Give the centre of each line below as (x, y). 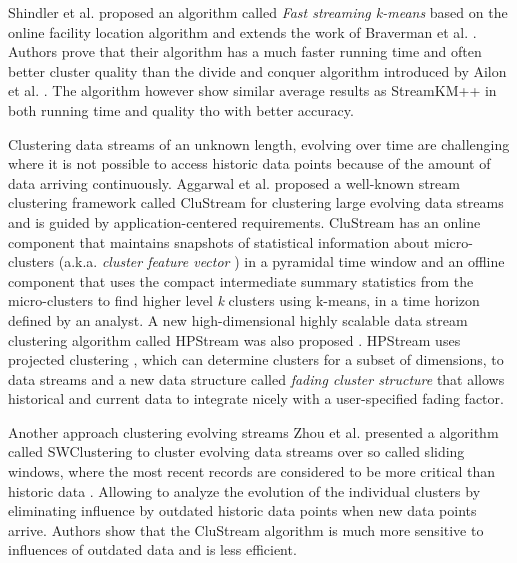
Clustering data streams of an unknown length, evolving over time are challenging (259, 143)
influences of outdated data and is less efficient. (152, 549)
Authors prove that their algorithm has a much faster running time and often (245, 51)
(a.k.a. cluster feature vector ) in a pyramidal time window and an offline (281, 261)
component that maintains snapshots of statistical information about (219, 241)
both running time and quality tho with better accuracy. (181, 109)
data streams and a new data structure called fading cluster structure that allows (256, 378)
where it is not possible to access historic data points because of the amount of (249, 163)
